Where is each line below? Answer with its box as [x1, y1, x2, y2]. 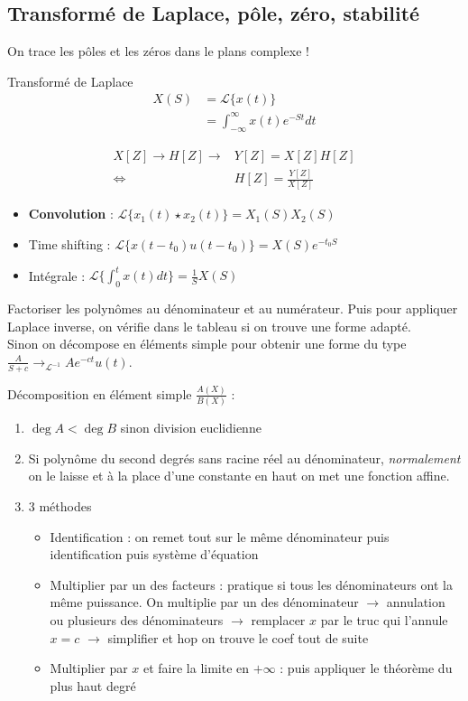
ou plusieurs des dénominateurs [50, 610, 224, 629]
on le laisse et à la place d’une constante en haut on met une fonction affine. [28, 466, 450, 485]
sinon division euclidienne [120, 418, 262, 437]
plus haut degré [50, 676, 136, 695]
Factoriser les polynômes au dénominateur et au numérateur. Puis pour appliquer [7, 298, 458, 317]
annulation [386, 593, 445, 612]
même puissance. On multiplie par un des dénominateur [50, 593, 359, 612]
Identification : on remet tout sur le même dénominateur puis [50, 527, 390, 546]
